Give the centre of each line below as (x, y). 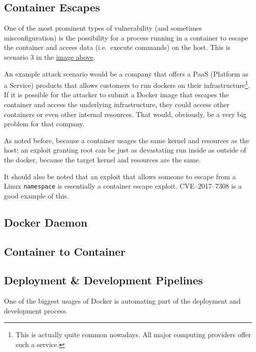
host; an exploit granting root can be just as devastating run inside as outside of (125, 150)
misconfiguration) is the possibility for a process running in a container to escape (126, 37)
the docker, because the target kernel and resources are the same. (102, 159)
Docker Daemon (46, 222)
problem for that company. (44, 124)
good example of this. (36, 195)
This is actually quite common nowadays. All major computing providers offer (133, 334)
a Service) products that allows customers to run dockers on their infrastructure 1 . (127, 84)
